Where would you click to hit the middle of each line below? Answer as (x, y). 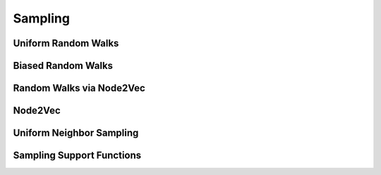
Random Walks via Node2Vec (79, 88)
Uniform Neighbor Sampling (76, 133)
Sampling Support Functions (77, 156)
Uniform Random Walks (66, 43)
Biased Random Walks (63, 66)
